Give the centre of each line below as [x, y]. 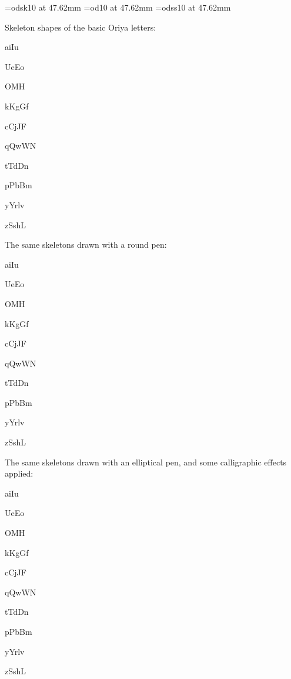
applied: [19, 473]
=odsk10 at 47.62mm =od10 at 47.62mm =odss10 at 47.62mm [118, 7]
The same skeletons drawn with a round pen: [86, 244]
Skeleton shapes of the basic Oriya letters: [81, 27]
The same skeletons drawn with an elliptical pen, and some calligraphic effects [146, 462]
